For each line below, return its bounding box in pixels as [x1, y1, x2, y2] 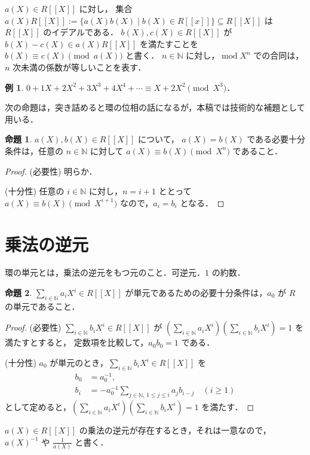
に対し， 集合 [79, 2, 133, 14]
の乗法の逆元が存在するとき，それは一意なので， [79, 423, 271, 436]
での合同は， [253, 49, 304, 62]
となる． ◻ [180, 196, 225, 209]
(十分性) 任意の [5, 185, 65, 197]
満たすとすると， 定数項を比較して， [5, 336, 149, 349]
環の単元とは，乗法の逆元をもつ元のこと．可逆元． [5, 266, 205, 279]
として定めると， [5, 400, 72, 413]
